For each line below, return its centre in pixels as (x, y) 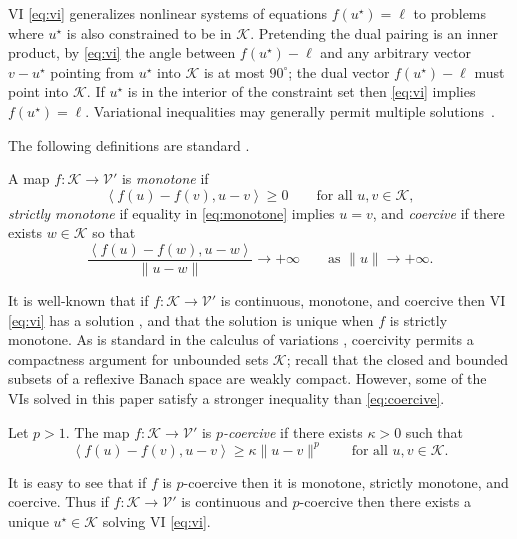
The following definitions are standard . (129, 144)
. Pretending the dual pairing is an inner (374, 32)
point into (38, 91)
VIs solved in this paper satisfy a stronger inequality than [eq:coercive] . (226, 397)
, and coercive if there (438, 212)
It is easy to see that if (77, 481)
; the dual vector (339, 71)
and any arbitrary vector (395, 52)
